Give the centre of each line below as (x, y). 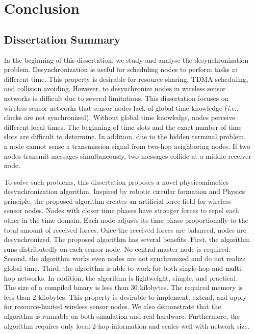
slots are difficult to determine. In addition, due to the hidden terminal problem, (125, 136)
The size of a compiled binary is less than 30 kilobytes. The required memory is (124, 287)
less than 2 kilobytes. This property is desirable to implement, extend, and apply (125, 297)
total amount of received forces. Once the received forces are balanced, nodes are (125, 229)
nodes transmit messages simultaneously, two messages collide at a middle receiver (128, 155)
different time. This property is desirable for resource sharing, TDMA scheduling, (126, 79)
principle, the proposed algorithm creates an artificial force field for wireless (118, 201)
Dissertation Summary (62, 39)
